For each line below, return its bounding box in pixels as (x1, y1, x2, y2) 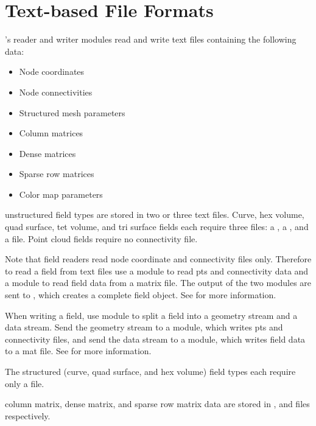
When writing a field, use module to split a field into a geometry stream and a (5, 309, 298, 321)
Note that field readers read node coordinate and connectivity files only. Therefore (5, 253, 312, 265)
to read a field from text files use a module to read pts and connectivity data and (5, 264, 309, 277)
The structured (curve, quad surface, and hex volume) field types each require (5, 365, 296, 377)
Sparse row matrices (19, 167, 94, 180)
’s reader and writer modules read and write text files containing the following (5, 33, 297, 46)
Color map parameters (19, 187, 103, 200)
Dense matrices (19, 147, 76, 159)
